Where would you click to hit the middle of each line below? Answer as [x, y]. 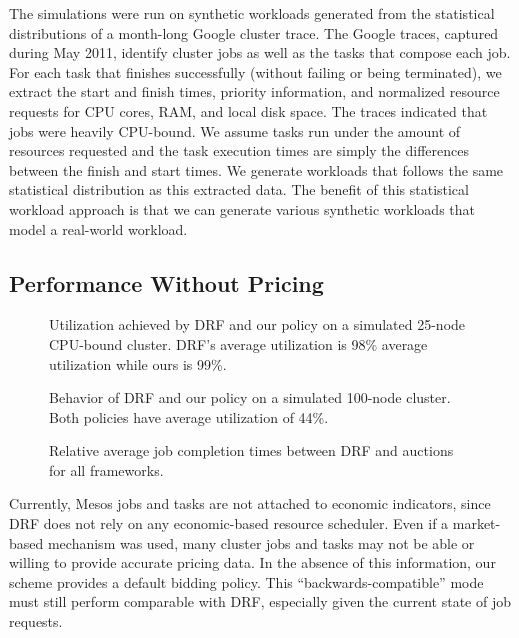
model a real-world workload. [98, 228]
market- [476, 523]
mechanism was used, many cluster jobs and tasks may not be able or [261, 542]
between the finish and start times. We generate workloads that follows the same [256, 169]
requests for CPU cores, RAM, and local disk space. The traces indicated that [248, 110]
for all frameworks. [106, 469]
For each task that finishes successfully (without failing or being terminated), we [255, 71]
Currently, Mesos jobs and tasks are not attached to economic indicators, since [250, 503]
